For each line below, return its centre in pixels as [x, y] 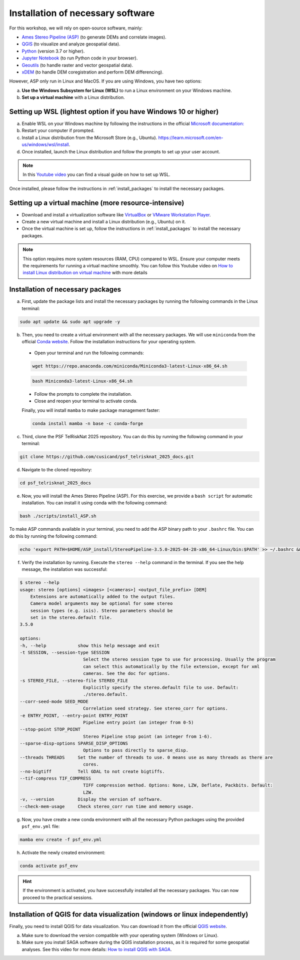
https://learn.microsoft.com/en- [191, 137]
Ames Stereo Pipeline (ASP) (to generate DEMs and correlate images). [94, 37]
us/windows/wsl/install [45, 144]
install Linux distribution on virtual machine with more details [85, 273]
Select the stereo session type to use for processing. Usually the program [179, 659]
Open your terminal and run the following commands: [89, 353]
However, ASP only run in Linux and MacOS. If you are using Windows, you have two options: [105, 81]
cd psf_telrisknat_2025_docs [55, 483]
